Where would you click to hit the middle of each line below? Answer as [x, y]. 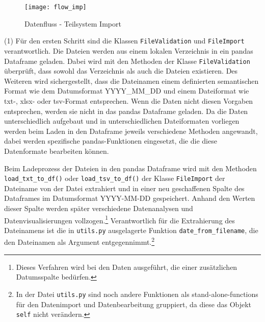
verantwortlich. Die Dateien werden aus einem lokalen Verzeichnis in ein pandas [129, 50]
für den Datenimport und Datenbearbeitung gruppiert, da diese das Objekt [134, 304]
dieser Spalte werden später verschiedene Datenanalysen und [99, 208]
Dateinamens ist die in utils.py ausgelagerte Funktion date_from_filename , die [131, 230]
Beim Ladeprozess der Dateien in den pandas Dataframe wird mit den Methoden [130, 168]
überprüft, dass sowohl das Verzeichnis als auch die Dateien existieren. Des [121, 71]
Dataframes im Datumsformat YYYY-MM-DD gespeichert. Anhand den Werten [130, 198]
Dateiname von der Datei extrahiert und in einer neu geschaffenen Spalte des [124, 188]
